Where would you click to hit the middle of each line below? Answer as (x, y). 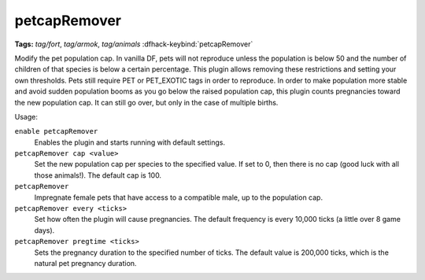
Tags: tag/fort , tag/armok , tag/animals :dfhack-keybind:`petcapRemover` (134, 44)
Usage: (26, 116)
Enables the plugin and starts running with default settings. (130, 142)
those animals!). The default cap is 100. (98, 175)
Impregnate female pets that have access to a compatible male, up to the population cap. (178, 197)
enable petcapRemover (56, 131)
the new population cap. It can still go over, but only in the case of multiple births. (146, 102)
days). (44, 230)
